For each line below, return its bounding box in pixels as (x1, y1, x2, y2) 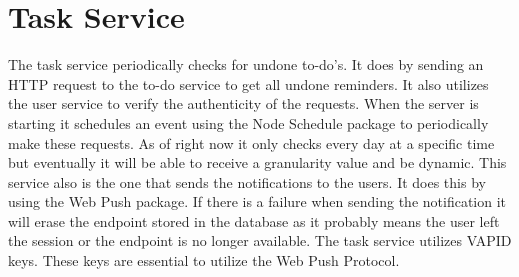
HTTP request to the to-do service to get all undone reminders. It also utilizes (8, 73, 489, 94)
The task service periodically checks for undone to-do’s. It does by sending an (8, 54, 484, 75)
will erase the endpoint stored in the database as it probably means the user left (8, 210, 500, 231)
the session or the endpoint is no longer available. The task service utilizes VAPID (8, 230, 512, 251)
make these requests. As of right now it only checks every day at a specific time (8, 132, 495, 153)
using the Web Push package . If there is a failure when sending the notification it (8, 191, 506, 212)
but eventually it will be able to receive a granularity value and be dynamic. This (8, 152, 507, 173)
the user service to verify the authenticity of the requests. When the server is (8, 93, 479, 114)
